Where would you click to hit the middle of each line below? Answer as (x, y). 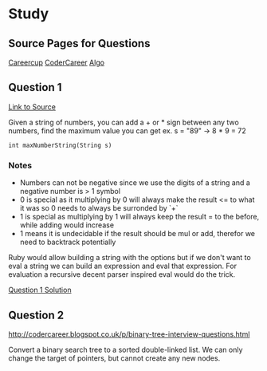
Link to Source (32, 107)
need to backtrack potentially (68, 242)
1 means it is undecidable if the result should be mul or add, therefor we (137, 234)
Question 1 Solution (40, 290)
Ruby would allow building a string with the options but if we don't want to (130, 258)
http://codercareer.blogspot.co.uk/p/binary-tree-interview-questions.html (129, 334)
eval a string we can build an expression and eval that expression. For (123, 266)
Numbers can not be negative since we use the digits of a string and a (135, 183)
